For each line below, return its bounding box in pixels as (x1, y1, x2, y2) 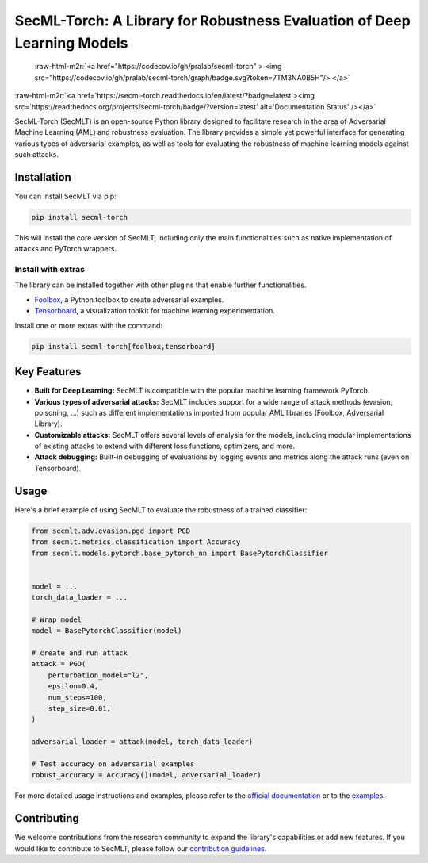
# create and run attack (31, 649, 128, 658)
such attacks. (14, 150, 59, 159)
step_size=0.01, (48, 704, 111, 713)
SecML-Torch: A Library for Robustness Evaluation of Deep (14, 12, 411, 29)
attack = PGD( (31, 659, 86, 669)
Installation (14, 171, 71, 184)
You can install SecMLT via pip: (14, 191, 117, 201)
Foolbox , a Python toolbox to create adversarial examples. (34, 294, 224, 305)
